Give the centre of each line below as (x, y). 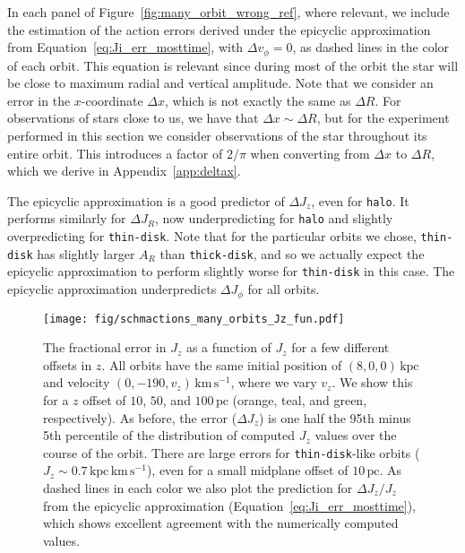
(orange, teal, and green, (300, 399)
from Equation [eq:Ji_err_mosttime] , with (125, 47)
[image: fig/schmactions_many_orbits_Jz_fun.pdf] (194, 319)
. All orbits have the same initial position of (222, 364)
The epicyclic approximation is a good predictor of (146, 200)
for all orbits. (284, 289)
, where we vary (274, 382)
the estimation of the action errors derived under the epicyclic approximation (219, 29)
